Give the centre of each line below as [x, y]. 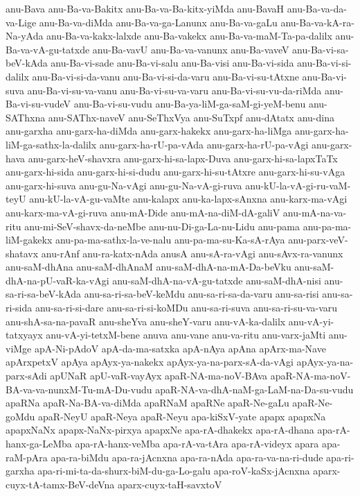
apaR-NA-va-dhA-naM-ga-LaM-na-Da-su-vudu [254, 389]
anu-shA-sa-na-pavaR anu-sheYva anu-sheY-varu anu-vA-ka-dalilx [146, 321]
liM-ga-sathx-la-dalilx [51, 144]
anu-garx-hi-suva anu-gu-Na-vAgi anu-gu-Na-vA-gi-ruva [124, 185]
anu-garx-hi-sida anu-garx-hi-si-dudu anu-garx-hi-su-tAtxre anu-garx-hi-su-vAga [175, 172]
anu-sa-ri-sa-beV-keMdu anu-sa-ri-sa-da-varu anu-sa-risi [201, 294]
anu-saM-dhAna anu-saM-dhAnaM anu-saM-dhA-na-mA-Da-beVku [148, 267]
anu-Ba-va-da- [317, 8]
